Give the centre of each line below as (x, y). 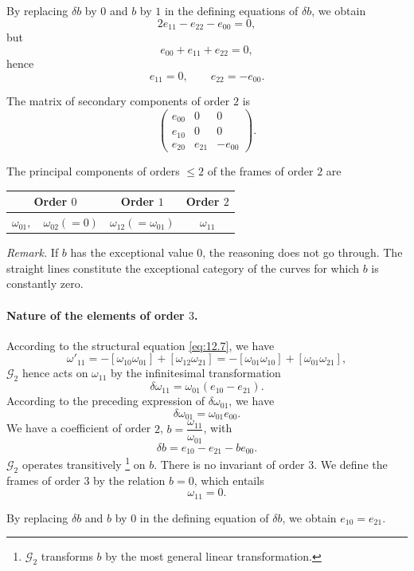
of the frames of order (260, 171)
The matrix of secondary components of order (118, 101)
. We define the (351, 464)
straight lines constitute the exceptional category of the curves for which (183, 268)
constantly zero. (45, 284)
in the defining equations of (231, 10)
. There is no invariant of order (229, 464)
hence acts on (55, 373)
